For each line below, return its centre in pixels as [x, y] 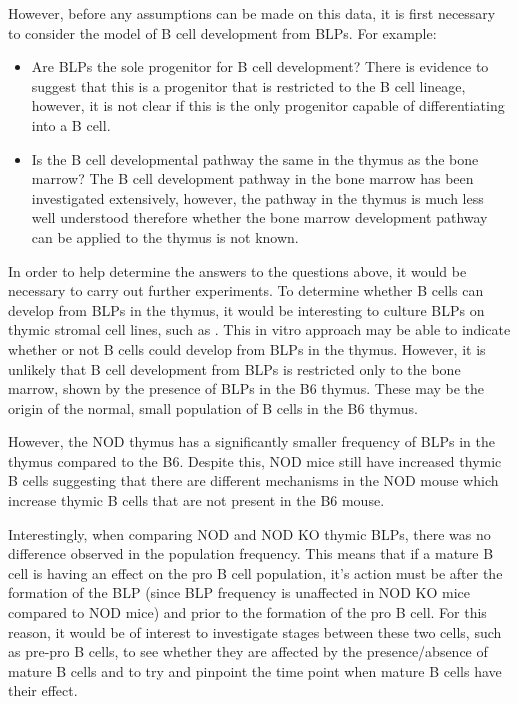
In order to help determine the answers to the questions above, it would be [237, 270]
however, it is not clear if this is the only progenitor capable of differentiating [268, 105]
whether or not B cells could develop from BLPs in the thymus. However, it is [247, 348]
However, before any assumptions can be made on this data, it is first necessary [252, 13]
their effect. [43, 690]
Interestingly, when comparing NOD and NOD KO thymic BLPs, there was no [249, 533]
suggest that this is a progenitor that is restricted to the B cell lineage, [248, 85]
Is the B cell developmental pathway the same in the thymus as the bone [255, 158]
